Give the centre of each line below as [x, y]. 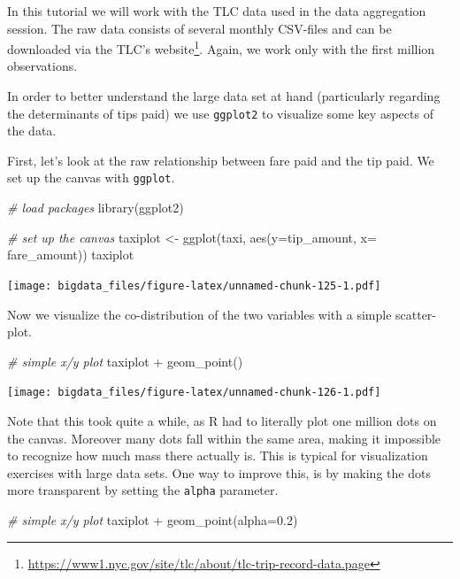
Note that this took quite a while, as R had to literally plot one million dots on [222, 421]
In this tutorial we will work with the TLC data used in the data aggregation [217, 11]
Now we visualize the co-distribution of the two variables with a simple [199, 314]
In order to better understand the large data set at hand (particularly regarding [224, 96]
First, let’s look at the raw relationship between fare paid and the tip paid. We [221, 160]
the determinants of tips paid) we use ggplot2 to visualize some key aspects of [220, 113]
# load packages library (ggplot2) [96, 208]
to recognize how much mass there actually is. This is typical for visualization [218, 455]
